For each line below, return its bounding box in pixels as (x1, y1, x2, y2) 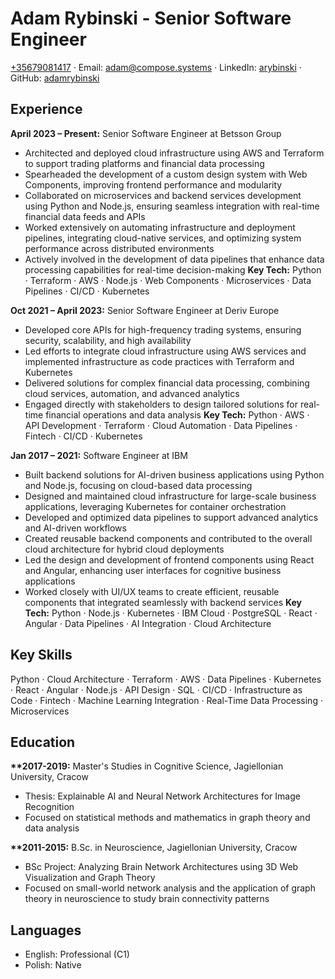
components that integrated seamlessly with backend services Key (24, 596, 302, 608)
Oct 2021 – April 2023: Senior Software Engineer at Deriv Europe (10, 304, 280, 316)
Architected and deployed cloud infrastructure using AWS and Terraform (24, 147, 325, 159)
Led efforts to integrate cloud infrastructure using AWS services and (24, 345, 307, 357)
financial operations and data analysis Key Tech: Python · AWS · (45, 408, 310, 421)
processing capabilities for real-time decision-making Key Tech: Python (24, 263, 322, 276)
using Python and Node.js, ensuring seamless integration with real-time (24, 200, 320, 212)
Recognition (24, 801, 75, 813)
